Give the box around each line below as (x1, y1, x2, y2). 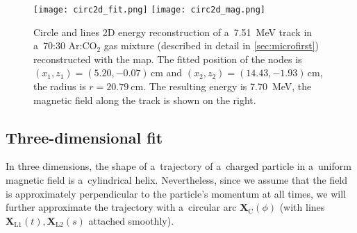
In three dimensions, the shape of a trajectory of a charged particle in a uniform (6, 159, 351, 173)
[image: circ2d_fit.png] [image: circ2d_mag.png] (33, 5, 265, 15)
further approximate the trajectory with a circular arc (6, 200, 237, 214)
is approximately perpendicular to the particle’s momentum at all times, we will (6, 186, 346, 200)
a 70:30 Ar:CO (33, 38, 97, 53)
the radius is (33, 79, 86, 94)
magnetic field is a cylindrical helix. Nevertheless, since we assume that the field (6, 173, 348, 187)
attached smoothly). (88, 213, 174, 227)
